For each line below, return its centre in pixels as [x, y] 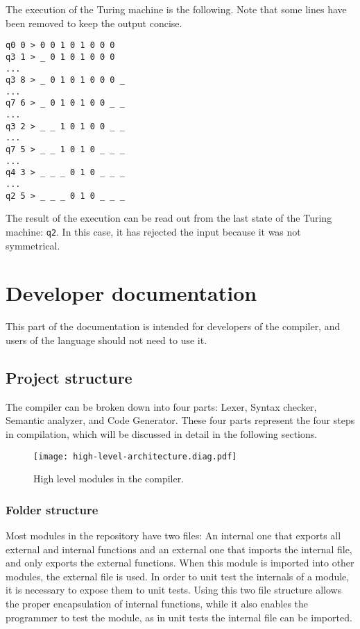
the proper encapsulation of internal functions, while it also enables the [157, 603]
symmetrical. [33, 245]
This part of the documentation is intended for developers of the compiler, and [173, 326]
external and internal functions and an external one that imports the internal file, [179, 549]
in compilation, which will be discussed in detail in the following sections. [162, 433]
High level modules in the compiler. [109, 479]
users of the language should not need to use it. [106, 340]
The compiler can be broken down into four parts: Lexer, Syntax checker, [161, 406]
